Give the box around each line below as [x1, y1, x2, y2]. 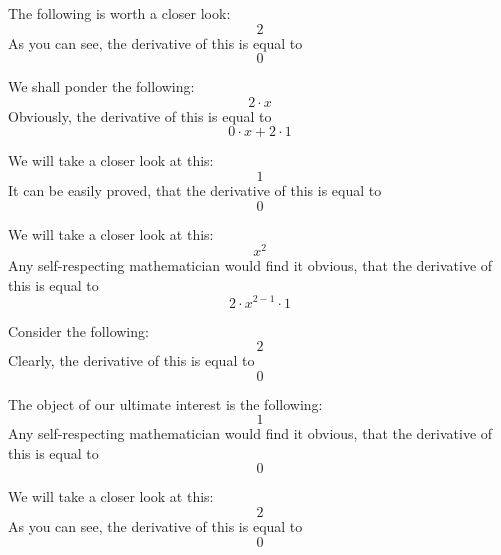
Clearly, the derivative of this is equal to [8, 350, 255, 371]
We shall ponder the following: [8, 76, 195, 97]
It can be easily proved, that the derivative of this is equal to [8, 179, 382, 200]
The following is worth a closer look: [8, 3, 231, 23]
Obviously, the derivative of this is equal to [8, 105, 272, 126]
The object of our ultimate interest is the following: [8, 393, 323, 414]
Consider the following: [8, 320, 149, 341]
